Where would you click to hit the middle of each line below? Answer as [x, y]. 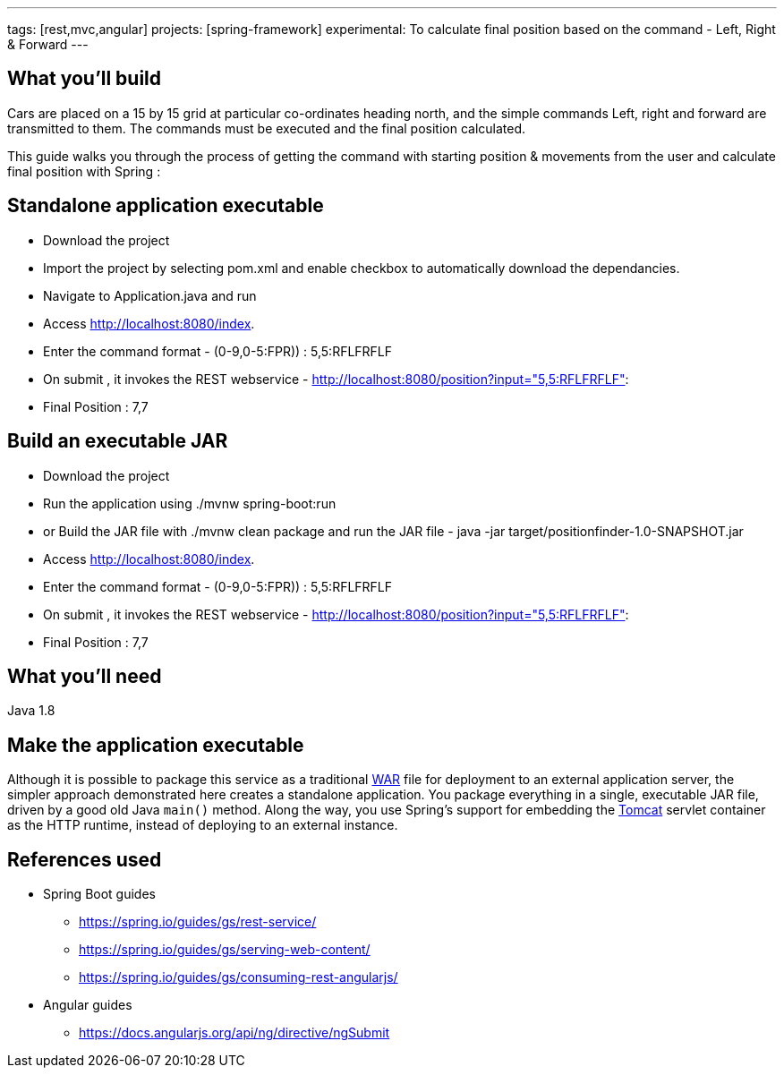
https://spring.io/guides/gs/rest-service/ [198, 922]
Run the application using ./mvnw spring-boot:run [190, 503]
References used [85, 859]
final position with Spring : [84, 171]
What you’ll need [85, 676]
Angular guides [88, 1005]
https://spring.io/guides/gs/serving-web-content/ [225, 950]
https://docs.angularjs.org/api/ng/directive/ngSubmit [234, 1033]
